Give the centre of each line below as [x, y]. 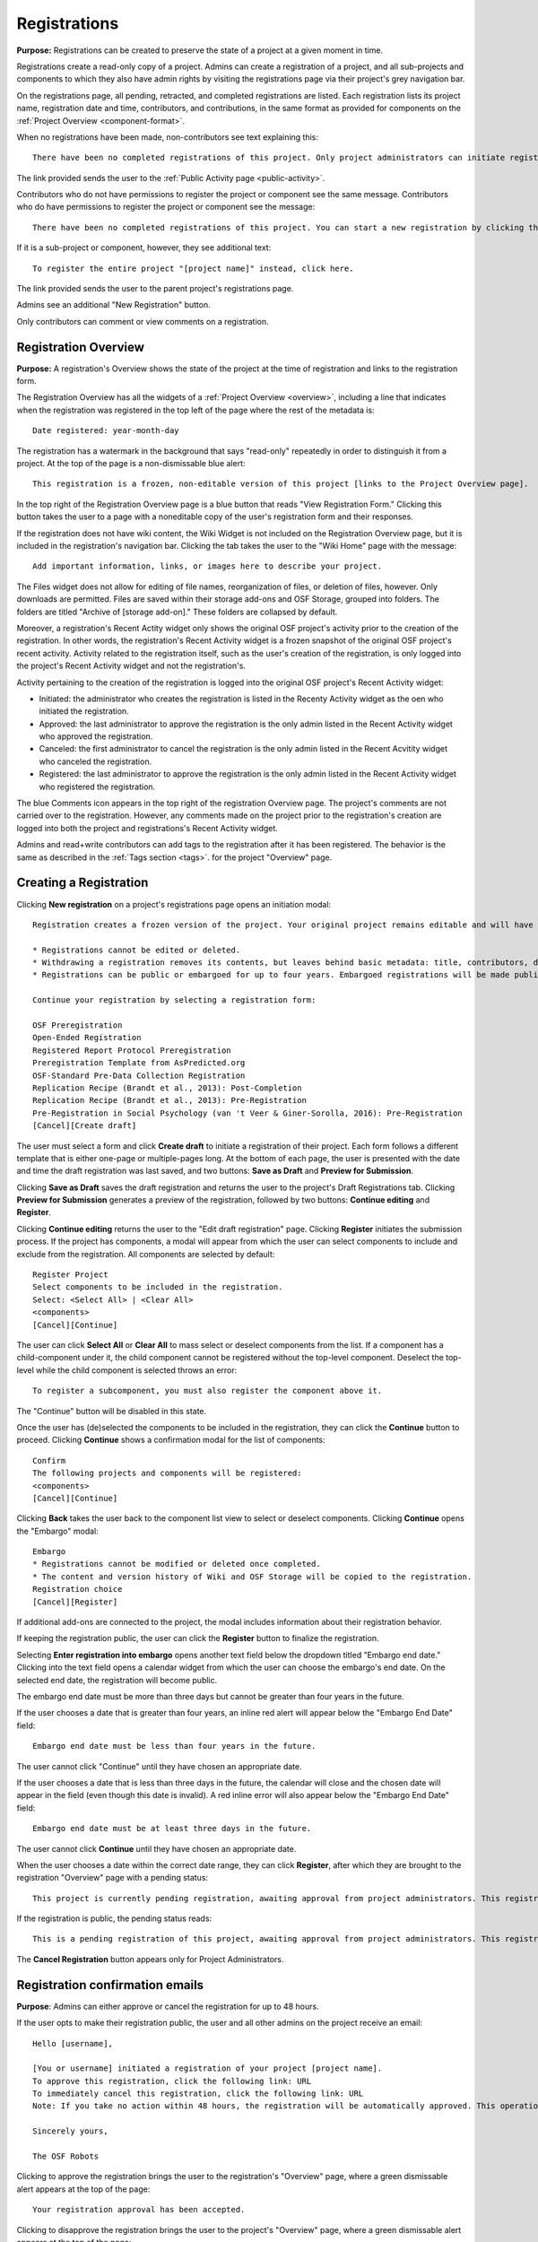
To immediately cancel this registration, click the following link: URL [198, 2094]
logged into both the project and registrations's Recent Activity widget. [147, 828]
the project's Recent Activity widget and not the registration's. [131, 666]
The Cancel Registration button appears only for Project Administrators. [150, 1959]
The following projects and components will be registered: [167, 1473]
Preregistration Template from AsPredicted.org [139, 1063]
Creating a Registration [82, 883]
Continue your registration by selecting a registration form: [174, 1000]
